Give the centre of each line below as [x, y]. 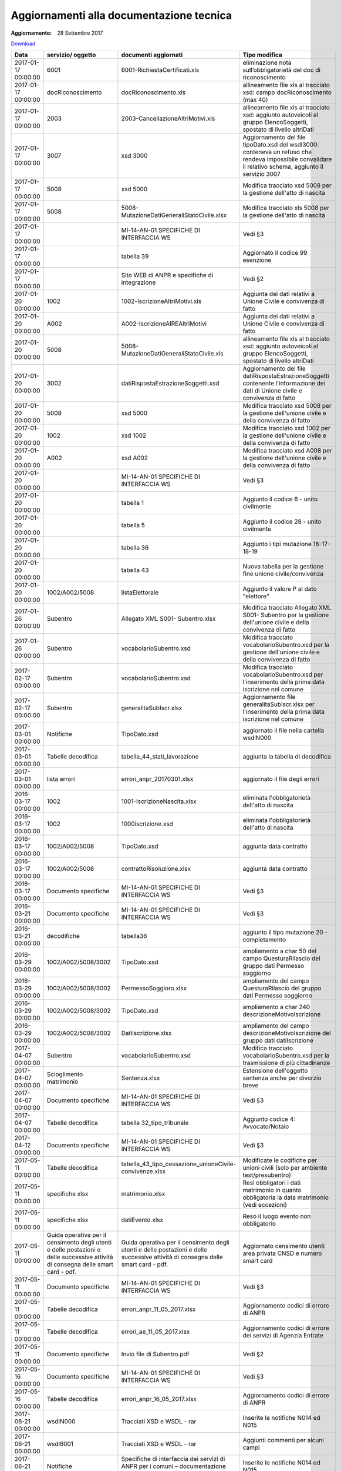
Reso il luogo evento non [277, 1216]
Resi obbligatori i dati [272, 1183]
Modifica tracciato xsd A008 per [287, 451]
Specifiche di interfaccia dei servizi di [173, 1459]
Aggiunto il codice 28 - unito [282, 522]
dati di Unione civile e [272, 391]
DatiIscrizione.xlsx [146, 1033]
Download [23, 44]
